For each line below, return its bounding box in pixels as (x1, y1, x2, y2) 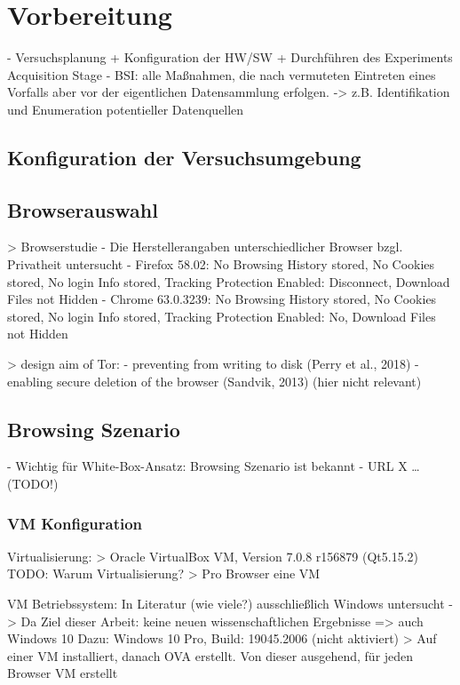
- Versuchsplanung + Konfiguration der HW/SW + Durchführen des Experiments (7, 48, 453, 67)
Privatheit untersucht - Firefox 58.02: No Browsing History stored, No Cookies (7, 255, 435, 274)
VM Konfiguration (7, 512, 143, 534)
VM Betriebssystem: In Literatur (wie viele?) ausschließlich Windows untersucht (7, 594, 445, 613)
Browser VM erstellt (7, 664, 118, 682)
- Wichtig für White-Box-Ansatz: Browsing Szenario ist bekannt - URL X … (7, 457, 420, 475)
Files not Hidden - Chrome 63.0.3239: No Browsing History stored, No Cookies (7, 290, 437, 308)
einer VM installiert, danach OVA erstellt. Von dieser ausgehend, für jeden (7, 646, 414, 665)
